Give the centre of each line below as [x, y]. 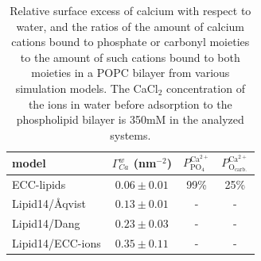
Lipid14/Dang [46, 223]
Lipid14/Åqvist [49, 203]
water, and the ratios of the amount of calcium [130, 26]
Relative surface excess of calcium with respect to [130, 10]
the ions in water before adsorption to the [130, 104]
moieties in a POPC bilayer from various [130, 73]
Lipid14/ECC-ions [56, 243]
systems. [130, 134]
